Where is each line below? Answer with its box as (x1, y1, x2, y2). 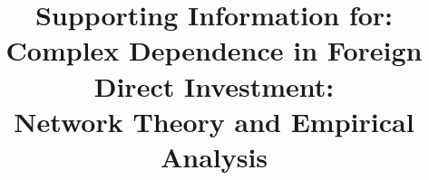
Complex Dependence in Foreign (5, 32, 423, 69)
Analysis (160, 137, 268, 175)
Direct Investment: (93, 67, 335, 104)
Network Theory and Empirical (14, 102, 414, 139)
